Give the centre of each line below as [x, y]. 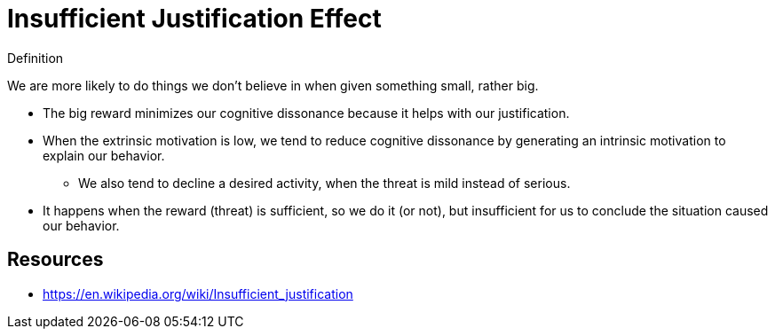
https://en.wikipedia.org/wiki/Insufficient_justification [198, 293]
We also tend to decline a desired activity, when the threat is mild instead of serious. [324, 183]
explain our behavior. [104, 155]
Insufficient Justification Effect [194, 19]
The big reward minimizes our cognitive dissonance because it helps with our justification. [306, 113]
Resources [55, 260]
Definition [36, 58]
